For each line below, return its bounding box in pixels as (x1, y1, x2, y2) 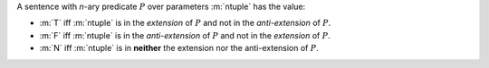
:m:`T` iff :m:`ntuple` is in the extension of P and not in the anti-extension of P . (39, 18, 331, 29)
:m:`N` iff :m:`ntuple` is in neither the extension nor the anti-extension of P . (39, 43, 319, 54)
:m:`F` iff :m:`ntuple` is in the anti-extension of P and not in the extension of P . (39, 30, 331, 40)
